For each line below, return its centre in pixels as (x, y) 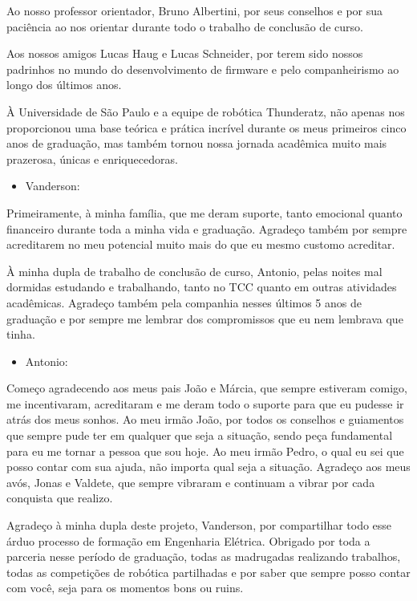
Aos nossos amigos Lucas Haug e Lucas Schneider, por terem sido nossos (185, 53)
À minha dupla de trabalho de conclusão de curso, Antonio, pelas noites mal (194, 271)
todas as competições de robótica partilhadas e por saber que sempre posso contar (208, 572)
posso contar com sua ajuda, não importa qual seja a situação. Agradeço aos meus (208, 467)
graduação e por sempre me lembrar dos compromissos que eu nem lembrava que (205, 318)
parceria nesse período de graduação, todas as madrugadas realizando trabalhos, (204, 556)
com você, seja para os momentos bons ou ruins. (125, 588)
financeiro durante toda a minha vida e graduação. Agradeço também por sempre (207, 228)
